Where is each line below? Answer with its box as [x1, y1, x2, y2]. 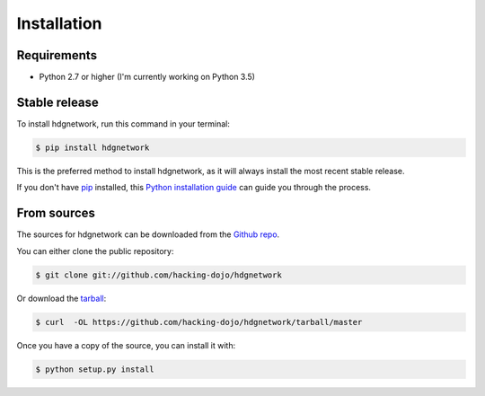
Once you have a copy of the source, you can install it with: [16, 339, 236, 350]
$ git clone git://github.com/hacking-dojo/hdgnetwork [35, 269, 282, 280]
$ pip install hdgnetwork [35, 142, 150, 153]
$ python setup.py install [35, 364, 154, 374]
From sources [16, 206, 96, 221]
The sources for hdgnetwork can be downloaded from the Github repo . [16, 229, 280, 240]
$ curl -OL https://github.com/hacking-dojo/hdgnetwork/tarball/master [35, 317, 363, 327]
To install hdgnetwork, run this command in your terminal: [16, 118, 231, 129]
